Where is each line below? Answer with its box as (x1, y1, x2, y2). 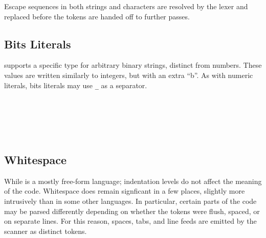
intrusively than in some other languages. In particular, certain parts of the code (4, 196, 257, 206)
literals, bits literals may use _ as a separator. (4, 80, 147, 90)
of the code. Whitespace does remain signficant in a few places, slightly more (4, 186, 245, 196)
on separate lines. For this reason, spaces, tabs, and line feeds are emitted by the (4, 216, 257, 226)
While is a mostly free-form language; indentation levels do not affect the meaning (4, 175, 262, 186)
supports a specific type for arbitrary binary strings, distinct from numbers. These (4, 60, 262, 70)
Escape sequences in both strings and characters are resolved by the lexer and (4, 1, 248, 11)
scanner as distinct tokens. (4, 225, 87, 236)
